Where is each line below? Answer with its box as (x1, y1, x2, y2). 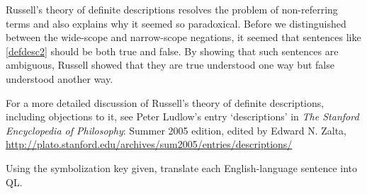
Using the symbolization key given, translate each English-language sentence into (6, 160, 358, 175)
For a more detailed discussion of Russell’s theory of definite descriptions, (6, 95, 324, 110)
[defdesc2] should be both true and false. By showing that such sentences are (6, 43, 339, 58)
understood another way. (6, 71, 113, 86)
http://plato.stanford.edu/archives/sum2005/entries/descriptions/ (6, 137, 293, 152)
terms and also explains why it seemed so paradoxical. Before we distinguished (6, 16, 346, 30)
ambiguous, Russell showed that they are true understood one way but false (6, 57, 334, 72)
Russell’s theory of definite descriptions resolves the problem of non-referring (6, 2, 338, 16)
